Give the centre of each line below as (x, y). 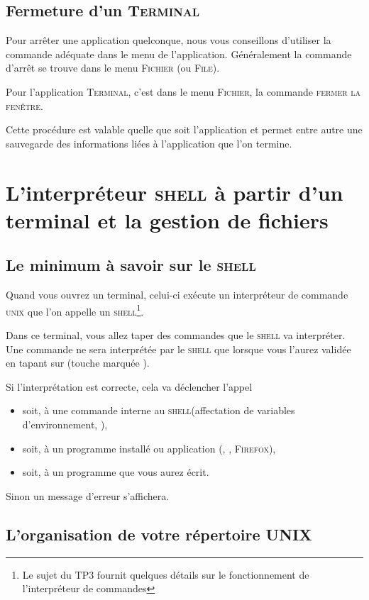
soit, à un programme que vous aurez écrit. (116, 472)
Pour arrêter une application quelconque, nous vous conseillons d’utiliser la (169, 40)
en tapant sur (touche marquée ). (78, 363)
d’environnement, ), (65, 424)
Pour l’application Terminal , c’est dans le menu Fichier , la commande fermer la (183, 91)
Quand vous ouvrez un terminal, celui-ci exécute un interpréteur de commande (177, 295)
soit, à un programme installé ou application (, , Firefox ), (149, 448)
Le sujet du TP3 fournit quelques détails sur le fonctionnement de (166, 574)
